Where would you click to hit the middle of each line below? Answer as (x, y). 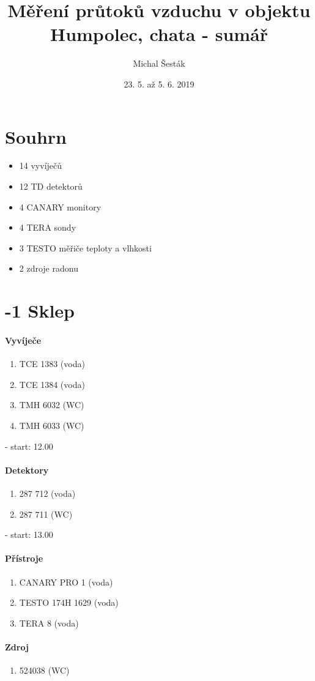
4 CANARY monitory (60, 207)
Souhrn (36, 136)
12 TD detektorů (51, 186)
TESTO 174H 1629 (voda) (69, 602)
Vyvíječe (23, 340)
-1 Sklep (40, 311)
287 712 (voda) (47, 493)
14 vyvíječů (41, 166)
